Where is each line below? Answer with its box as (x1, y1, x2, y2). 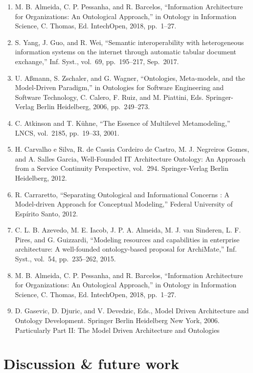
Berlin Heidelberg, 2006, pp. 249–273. (36, 101, 150, 112)
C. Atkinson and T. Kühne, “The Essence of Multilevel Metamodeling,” (15, 117, 230, 128)
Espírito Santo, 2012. (15, 208, 78, 218)
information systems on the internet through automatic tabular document (15, 47, 236, 57)
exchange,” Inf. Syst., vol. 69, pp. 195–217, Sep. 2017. (15, 56, 179, 66)
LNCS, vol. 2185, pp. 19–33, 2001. (15, 127, 119, 138)
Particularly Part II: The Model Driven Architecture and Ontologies (15, 325, 220, 335)
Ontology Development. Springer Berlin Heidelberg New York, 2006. (15, 315, 220, 326)
